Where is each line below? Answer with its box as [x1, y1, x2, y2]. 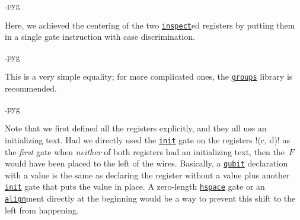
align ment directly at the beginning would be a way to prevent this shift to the [5, 192, 296, 205]
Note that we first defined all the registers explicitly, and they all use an [5, 122, 267, 134]
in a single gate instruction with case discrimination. [5, 30, 195, 43]
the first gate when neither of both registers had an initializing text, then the [5, 145, 285, 158]
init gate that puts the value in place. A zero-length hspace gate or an [5, 180, 265, 193]
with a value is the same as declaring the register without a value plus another [5, 168, 290, 181]
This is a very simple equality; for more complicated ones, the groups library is [5, 70, 293, 83]
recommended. [5, 82, 57, 95]
